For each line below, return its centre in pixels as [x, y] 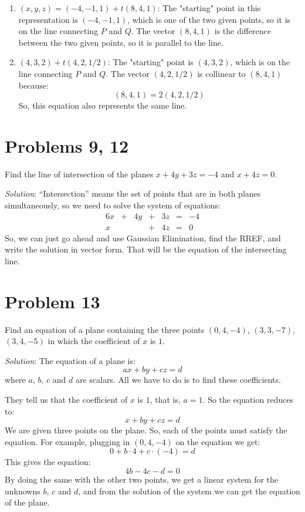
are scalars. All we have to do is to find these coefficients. [178, 380]
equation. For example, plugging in [67, 441]
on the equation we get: [218, 441]
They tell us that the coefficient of [66, 399]
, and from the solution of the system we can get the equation [189, 491]
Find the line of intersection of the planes [79, 174]
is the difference [243, 31]
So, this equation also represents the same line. [103, 105]
